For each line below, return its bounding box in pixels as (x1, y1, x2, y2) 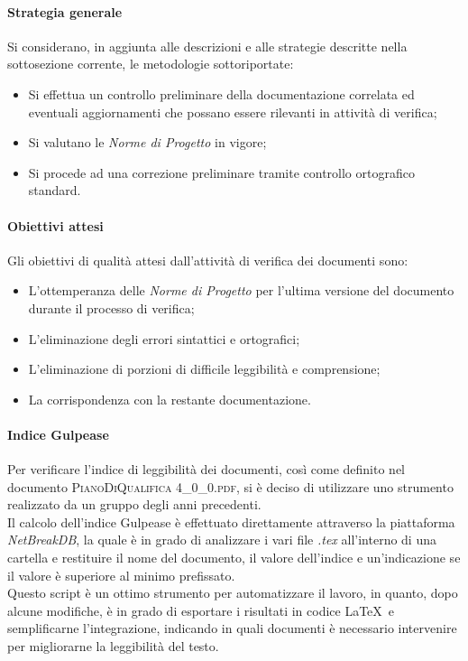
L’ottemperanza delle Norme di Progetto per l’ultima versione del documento (28, 281, 454, 300)
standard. (28, 181, 81, 200)
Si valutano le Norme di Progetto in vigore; (28, 133, 267, 152)
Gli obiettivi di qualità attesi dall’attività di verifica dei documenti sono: (7, 250, 408, 269)
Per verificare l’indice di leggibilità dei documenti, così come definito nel (7, 460, 405, 479)
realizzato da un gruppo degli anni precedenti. (7, 495, 262, 514)
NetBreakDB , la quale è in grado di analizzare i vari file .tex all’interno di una (7, 530, 436, 549)
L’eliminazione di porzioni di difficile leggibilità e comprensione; (28, 359, 381, 378)
